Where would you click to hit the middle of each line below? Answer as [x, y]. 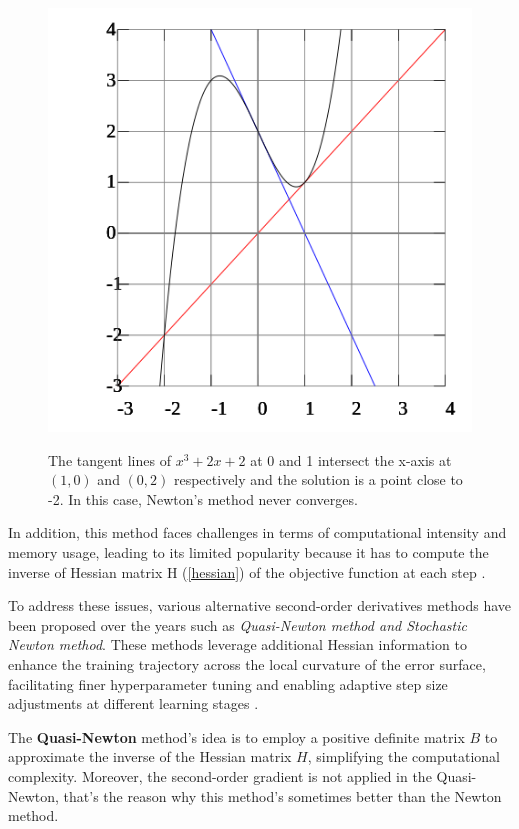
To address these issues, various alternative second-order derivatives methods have [260, 605]
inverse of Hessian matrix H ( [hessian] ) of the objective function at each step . [247, 571]
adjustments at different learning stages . [133, 703]
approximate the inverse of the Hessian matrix [150, 756]
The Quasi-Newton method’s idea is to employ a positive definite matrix [236, 736]
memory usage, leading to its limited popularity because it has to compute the [248, 551]
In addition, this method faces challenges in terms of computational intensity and [257, 532]
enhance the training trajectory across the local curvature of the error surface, [247, 663]
